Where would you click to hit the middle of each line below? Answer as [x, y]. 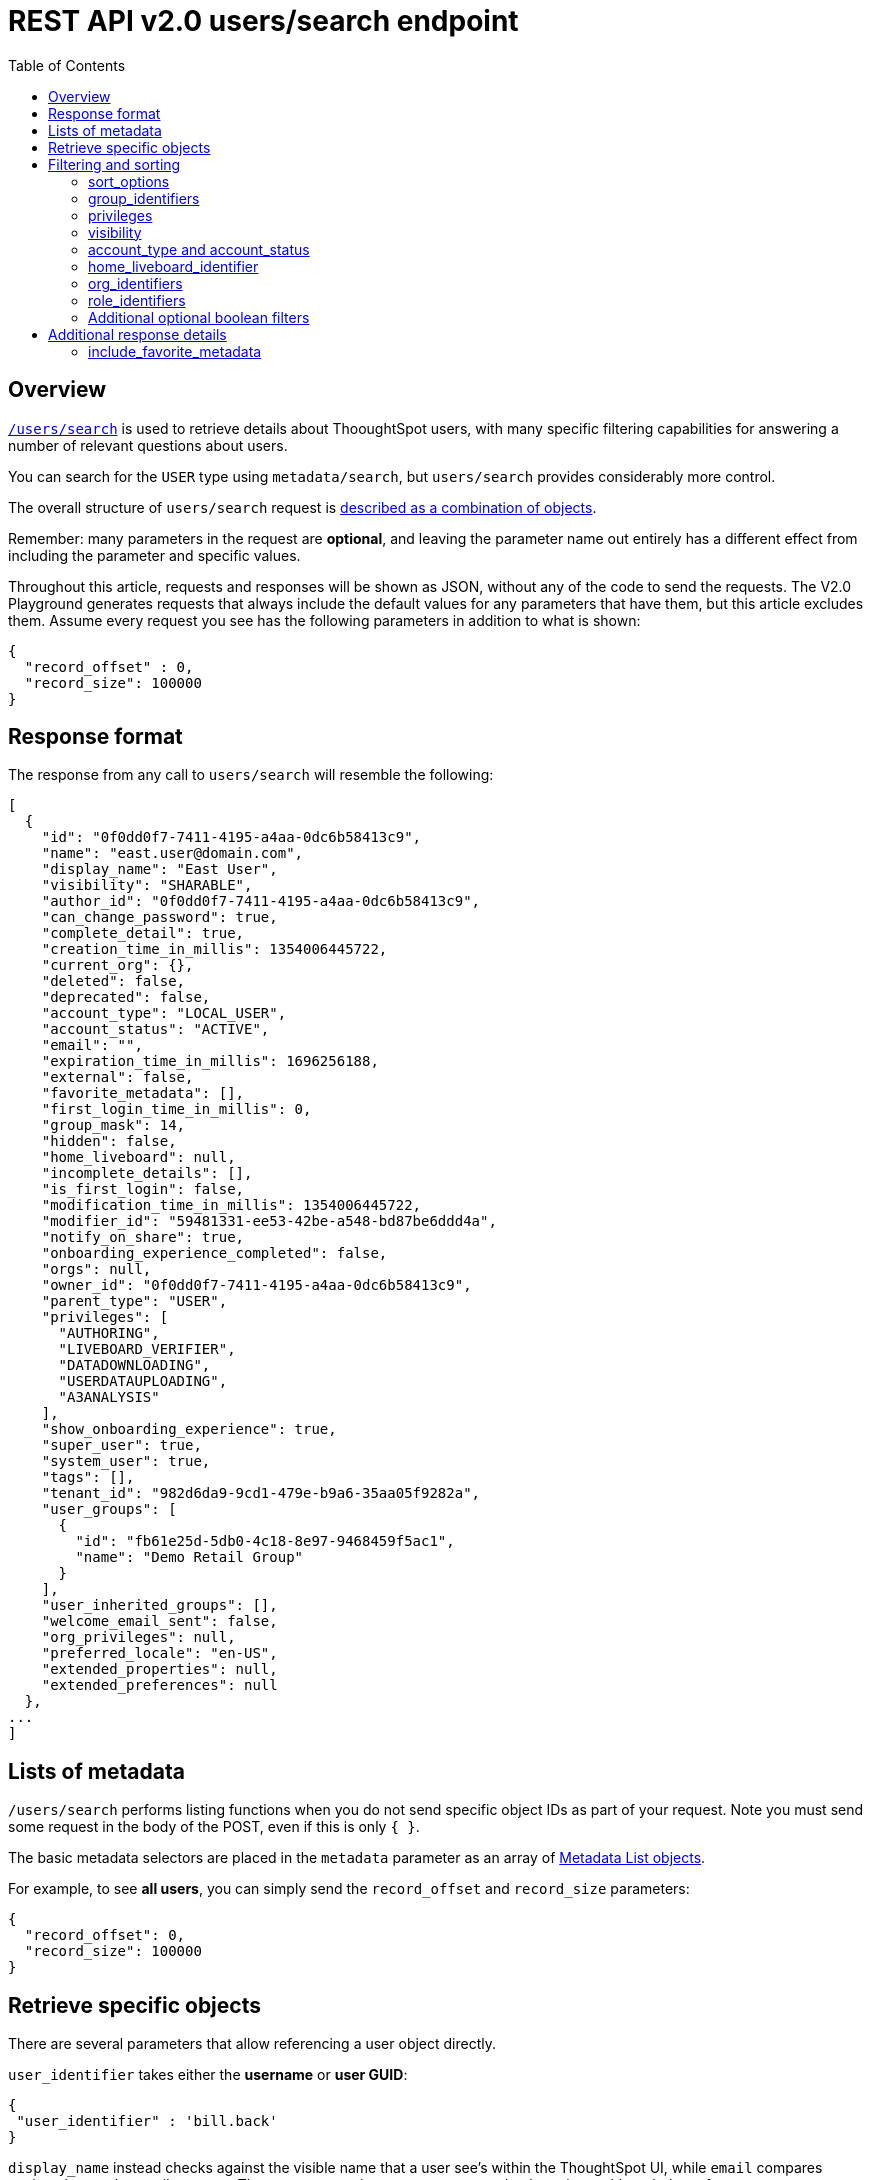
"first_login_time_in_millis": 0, [176, 1109]
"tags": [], [88, 1477]
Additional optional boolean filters [199, 317]
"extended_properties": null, [159, 1669]
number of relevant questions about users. [148, 445]
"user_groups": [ [109, 1509]
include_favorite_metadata [175, 351]
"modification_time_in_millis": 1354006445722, [231, 1205]
